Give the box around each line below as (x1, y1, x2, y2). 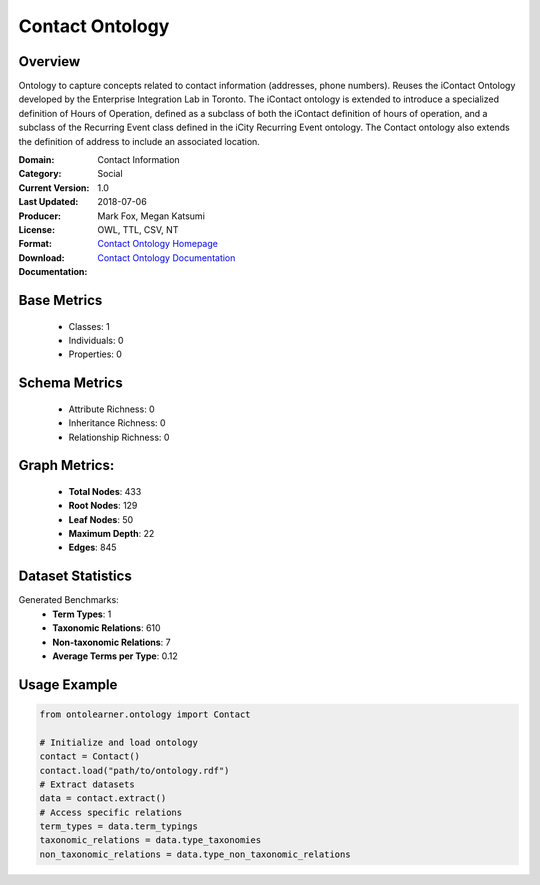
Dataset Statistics (18, 568, 132, 585)
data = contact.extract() (39, 793, 167, 804)
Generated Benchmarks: (18, 594, 119, 606)
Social (97, 168, 124, 180)
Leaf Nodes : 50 (68, 513, 134, 525)
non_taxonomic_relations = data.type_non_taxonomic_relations (39, 848, 351, 860)
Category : (18, 168, 62, 180)
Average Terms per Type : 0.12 (52, 650, 179, 662)
